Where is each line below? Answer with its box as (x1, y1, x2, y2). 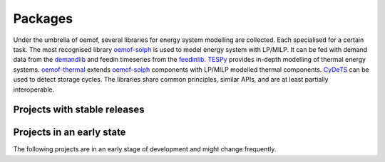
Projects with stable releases (13, 104, 145, 116)
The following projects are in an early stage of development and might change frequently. (13, 145, 277, 153)
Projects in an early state (13, 126, 126, 139)
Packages (13, 11, 73, 26)
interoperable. (13, 85, 55, 94)
